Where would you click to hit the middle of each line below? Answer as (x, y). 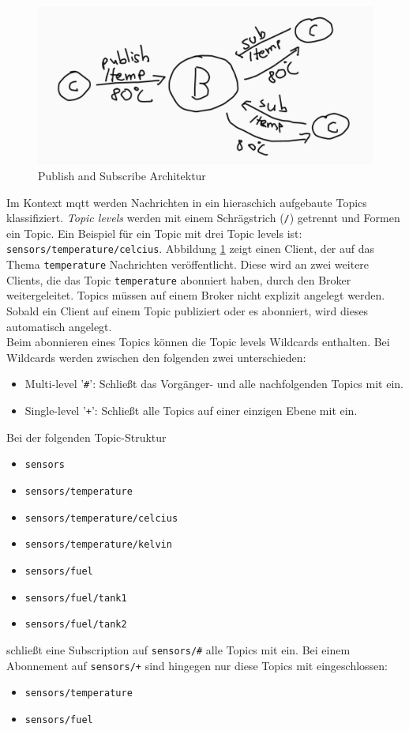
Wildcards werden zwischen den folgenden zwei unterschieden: (156, 357)
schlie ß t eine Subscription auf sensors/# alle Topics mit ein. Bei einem (178, 649)
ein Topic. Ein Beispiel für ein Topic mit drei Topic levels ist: (154, 233)
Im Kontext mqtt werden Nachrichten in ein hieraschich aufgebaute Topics (187, 202)
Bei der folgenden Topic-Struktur (86, 437)
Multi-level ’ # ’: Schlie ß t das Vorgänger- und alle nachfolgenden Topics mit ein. (214, 384)
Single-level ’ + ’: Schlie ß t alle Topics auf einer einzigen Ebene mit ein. (191, 411)
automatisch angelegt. (59, 326)
